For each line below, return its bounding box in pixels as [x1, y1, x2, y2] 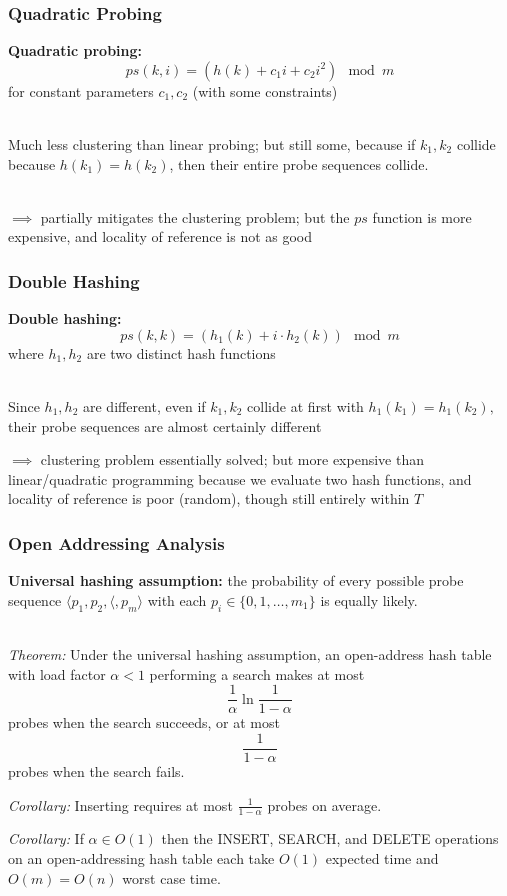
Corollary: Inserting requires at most [8, 794, 233, 815]
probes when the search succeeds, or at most [8, 712, 280, 733]
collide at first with [247, 395, 364, 416]
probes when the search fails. [8, 761, 185, 782]
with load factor [8, 663, 106, 684]
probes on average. [267, 794, 382, 815]
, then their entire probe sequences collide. [169, 153, 429, 174]
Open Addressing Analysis [8, 530, 225, 555]
